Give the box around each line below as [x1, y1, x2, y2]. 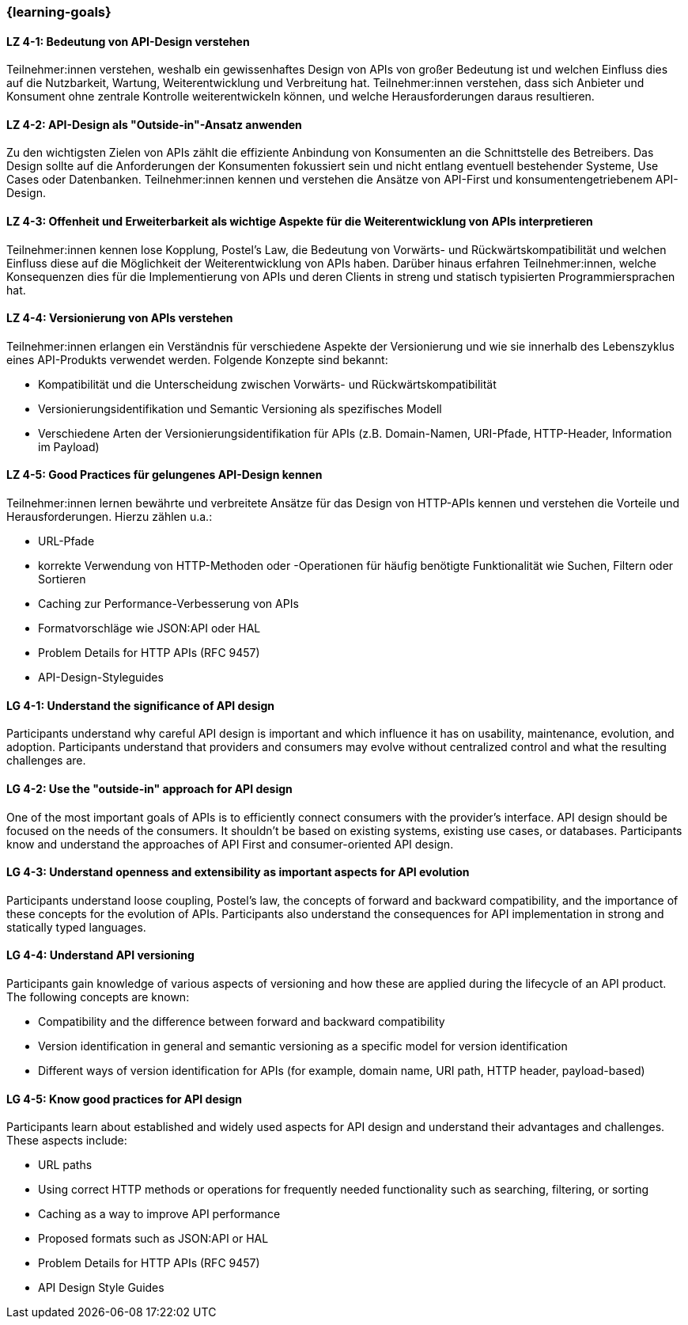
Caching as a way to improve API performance [38, 1207, 281, 1221]
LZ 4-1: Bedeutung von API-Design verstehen [6, 34, 250, 48]
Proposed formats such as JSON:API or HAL [38, 1232, 269, 1246]
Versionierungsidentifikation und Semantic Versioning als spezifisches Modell [38, 401, 442, 416]
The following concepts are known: [6, 989, 190, 1004]
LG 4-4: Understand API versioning [6, 948, 195, 962]
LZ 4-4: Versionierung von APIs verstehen [6, 311, 233, 325]
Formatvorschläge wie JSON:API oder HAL [38, 621, 261, 636]
